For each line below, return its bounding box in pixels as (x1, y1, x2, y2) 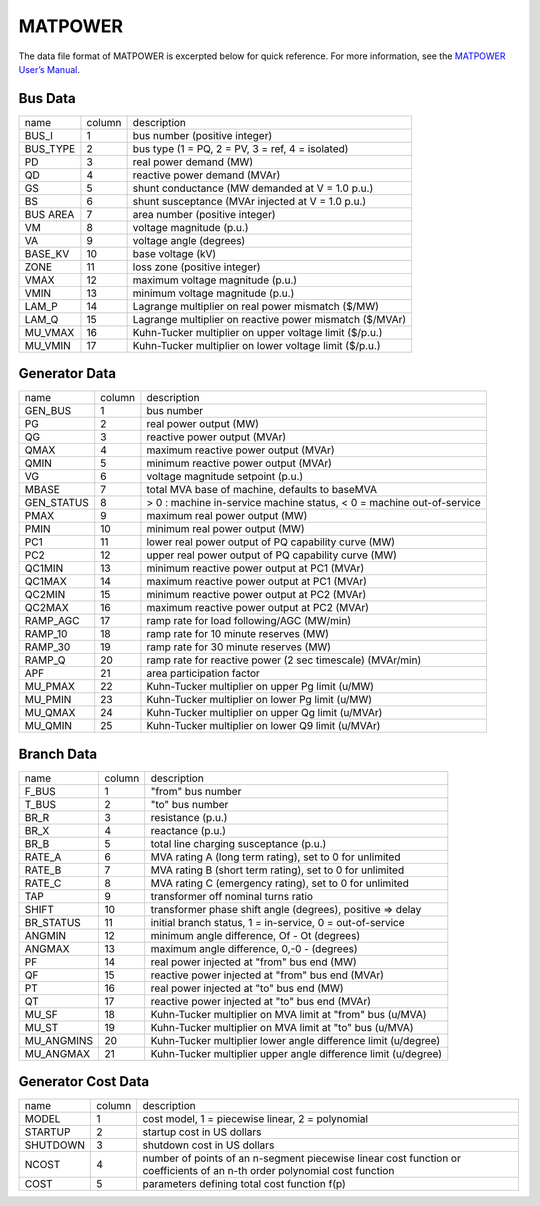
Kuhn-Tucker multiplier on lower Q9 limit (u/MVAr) (146, 719, 381, 733)
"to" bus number (150, 797, 229, 811)
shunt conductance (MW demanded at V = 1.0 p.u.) (132, 181, 374, 195)
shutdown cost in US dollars (142, 1138, 275, 1152)
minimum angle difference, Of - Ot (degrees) (150, 928, 360, 942)
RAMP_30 (24, 640, 71, 654)
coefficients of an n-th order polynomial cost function (142, 1164, 395, 1178)
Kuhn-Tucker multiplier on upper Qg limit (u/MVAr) (146, 706, 383, 720)
